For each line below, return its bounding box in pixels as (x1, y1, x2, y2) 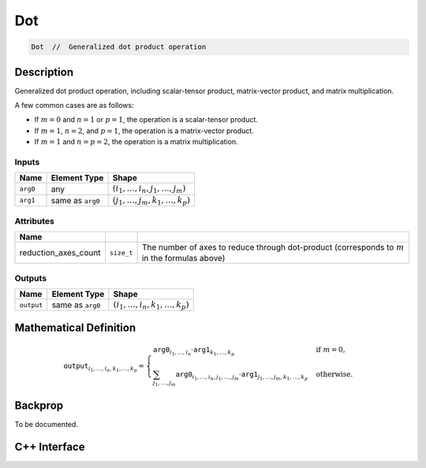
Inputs (14, 156, 40, 167)
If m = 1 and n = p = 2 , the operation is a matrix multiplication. (34, 137, 238, 147)
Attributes (14, 215, 54, 226)
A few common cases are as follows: (14, 101, 134, 110)
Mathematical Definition (14, 321, 136, 334)
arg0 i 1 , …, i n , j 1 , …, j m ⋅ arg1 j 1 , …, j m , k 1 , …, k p (175, 370, 308, 382)
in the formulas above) (141, 253, 226, 264)
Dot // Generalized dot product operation (31, 43, 207, 51)
